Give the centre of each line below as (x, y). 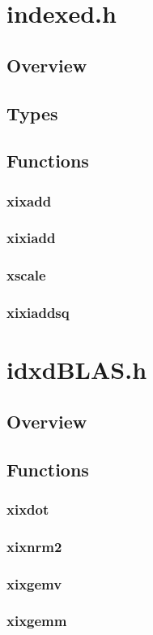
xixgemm (37, 621)
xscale (26, 275)
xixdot (28, 509)
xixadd (29, 200)
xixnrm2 (34, 546)
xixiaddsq (38, 313)
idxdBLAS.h (77, 370)
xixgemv (34, 583)
